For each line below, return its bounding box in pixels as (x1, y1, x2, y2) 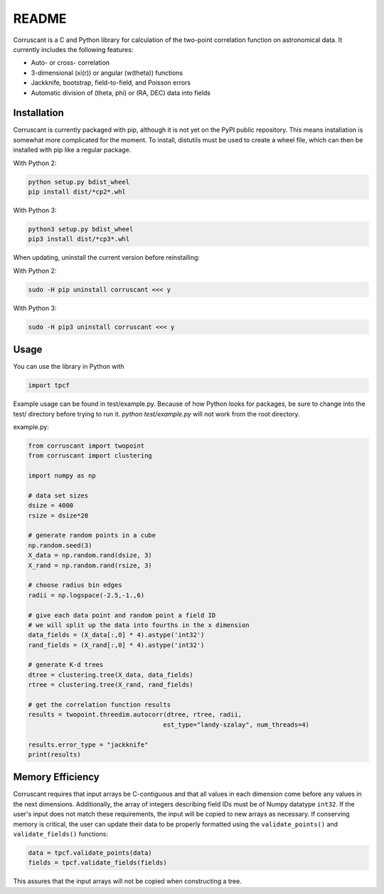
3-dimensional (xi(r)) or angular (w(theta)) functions (31, 68, 183, 77)
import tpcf (28, 382, 70, 389)
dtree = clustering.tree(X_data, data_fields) (28, 670, 193, 679)
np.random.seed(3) (28, 541, 92, 549)
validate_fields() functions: (13, 830, 109, 838)
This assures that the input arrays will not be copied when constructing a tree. (13, 877, 242, 885)
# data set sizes (28, 491, 89, 500)
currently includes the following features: (13, 45, 134, 53)
